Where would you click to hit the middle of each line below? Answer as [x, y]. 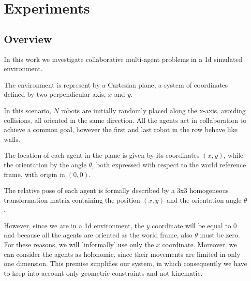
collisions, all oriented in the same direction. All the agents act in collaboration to [125, 120]
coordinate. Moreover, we [199, 244]
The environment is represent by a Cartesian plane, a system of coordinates [116, 84]
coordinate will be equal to [192, 225]
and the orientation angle [204, 200]
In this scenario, [28, 110]
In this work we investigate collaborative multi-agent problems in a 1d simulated [123, 59]
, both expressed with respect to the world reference [169, 164]
